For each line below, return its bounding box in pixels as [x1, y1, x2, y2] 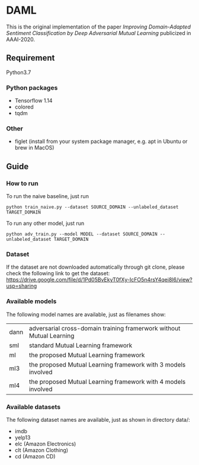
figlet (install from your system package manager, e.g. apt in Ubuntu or [14, 138, 188, 145]
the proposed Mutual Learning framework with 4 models [28, 377, 186, 386]
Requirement [6, 53, 55, 63]
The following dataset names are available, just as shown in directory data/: [6, 416, 191, 423]
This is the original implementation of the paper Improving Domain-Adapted [6, 23, 191, 30]
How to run [6, 179, 38, 187]
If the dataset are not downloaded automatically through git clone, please [6, 263, 185, 270]
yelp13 [14, 434, 31, 441]
